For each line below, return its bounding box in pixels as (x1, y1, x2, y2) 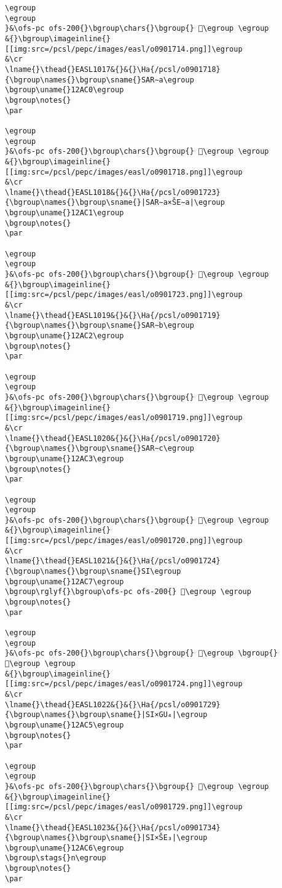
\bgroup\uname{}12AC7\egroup (5, 577, 124, 586)
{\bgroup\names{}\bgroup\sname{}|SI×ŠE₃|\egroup (5, 833, 208, 842)
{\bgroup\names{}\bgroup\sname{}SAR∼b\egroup (5, 321, 194, 330)
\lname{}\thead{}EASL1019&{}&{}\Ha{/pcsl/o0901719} (5, 311, 221, 320)
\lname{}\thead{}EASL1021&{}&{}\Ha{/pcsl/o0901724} (5, 557, 221, 566)
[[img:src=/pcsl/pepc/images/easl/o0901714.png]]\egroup (5, 44, 243, 54)
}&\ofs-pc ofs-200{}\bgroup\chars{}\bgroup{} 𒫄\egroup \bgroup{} (5, 649, 278, 658)
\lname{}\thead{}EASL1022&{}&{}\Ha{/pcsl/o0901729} (5, 700, 221, 709)
